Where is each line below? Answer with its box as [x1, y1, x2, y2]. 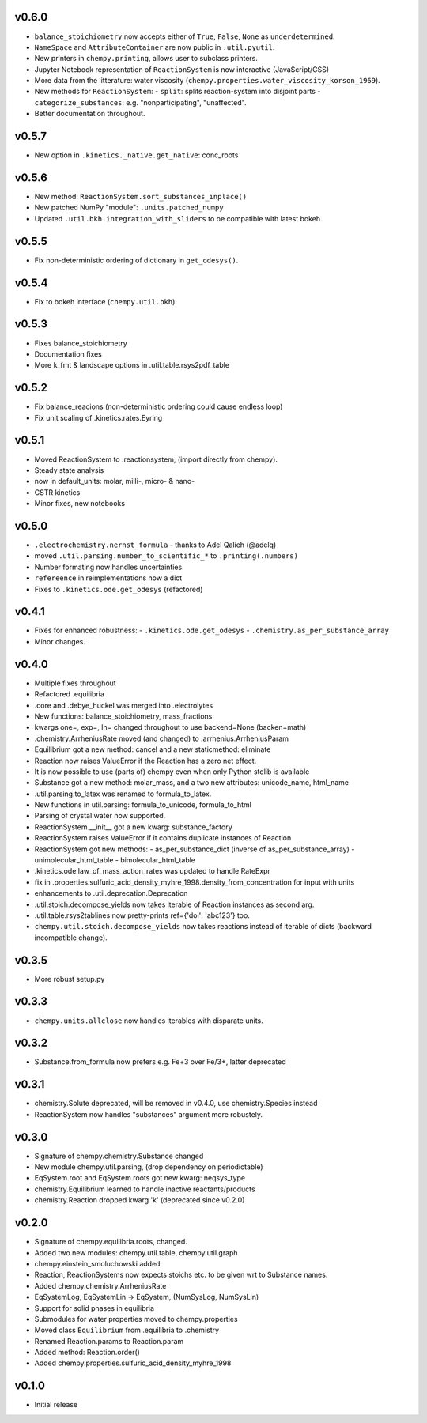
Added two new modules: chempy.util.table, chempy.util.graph [34, 1247, 238, 1257]
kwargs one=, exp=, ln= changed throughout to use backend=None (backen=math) [34, 723, 307, 732]
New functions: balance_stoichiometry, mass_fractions [34, 711, 213, 721]
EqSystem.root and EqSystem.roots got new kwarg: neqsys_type [34, 1173, 246, 1183]
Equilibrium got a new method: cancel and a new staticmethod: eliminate [34, 745, 271, 754]
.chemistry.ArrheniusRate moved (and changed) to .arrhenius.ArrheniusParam [34, 734, 289, 743]
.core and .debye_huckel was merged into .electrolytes [34, 700, 213, 710]
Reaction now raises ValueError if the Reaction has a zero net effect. [34, 756, 257, 765]
